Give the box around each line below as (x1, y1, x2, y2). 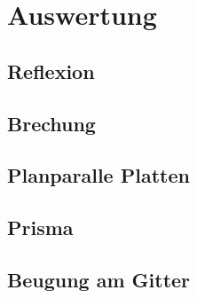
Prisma (7, 214, 74, 241)
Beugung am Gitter (7, 265, 191, 293)
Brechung (7, 109, 96, 137)
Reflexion (7, 57, 95, 84)
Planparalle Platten (7, 161, 190, 189)
